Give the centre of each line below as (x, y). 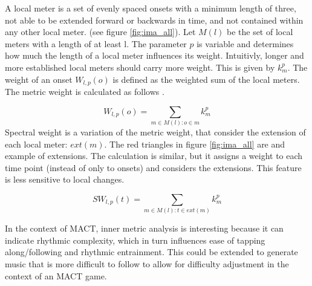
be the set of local (260, 32)
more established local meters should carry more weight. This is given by (140, 67)
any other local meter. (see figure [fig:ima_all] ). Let (100, 32)
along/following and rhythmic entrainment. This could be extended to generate (151, 252)
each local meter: (36, 144)
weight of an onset (39, 79)
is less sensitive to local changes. (65, 179)
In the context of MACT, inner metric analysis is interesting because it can (144, 228)
